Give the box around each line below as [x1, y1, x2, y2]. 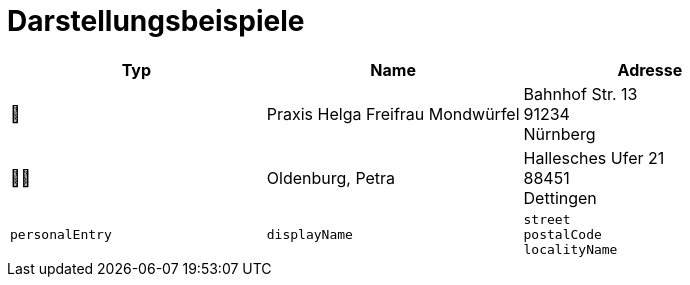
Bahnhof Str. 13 [523, 83, 638, 104]
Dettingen [523, 187, 597, 208]
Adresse [617, 59, 683, 80]
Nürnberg [523, 123, 596, 144]
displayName [266, 226, 353, 242]
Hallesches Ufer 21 [523, 147, 665, 168]
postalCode [523, 226, 602, 242]
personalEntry [10, 226, 112, 242]
